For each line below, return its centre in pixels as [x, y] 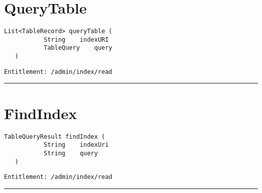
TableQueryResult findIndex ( [55, 136]
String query [71, 153]
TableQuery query [78, 48]
